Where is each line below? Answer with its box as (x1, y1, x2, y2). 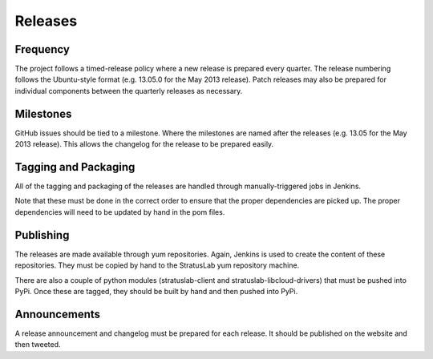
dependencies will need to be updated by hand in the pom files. (14, 207, 225, 216)
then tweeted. (14, 340, 61, 349)
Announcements (14, 307, 100, 321)
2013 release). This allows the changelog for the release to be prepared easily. (14, 139, 274, 149)
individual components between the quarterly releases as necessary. (14, 86, 243, 95)
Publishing (14, 228, 70, 242)
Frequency (14, 42, 70, 56)
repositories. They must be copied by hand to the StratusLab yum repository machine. (14, 260, 300, 270)
